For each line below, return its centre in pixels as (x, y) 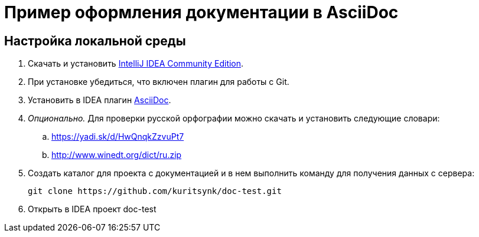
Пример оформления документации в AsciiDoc (201, 12)
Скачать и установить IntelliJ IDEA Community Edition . (136, 64)
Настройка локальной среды (95, 41)
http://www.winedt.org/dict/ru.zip (117, 155)
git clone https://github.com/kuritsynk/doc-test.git (155, 191)
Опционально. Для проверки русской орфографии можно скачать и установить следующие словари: (234, 119)
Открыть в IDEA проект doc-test (92, 209)
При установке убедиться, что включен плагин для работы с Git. (159, 82)
